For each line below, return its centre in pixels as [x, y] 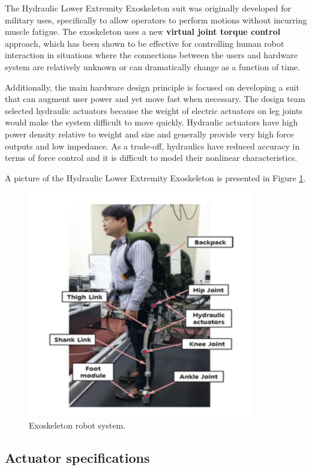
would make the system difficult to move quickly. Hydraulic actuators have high [151, 122]
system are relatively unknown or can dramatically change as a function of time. [152, 66]
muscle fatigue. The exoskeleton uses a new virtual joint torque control [143, 32]
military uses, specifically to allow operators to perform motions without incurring [156, 20]
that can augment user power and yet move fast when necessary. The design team [155, 99]
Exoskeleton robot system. [77, 425]
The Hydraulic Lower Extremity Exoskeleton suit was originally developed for [148, 8]
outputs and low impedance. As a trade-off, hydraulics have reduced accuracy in [152, 146]
